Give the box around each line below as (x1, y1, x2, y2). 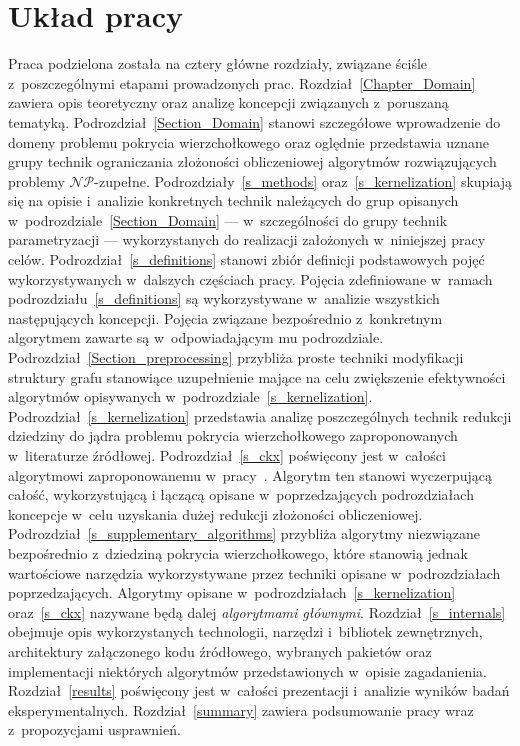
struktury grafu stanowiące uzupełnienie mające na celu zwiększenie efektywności (8, 366, 506, 387)
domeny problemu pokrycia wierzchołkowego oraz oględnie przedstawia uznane (8, 131, 489, 152)
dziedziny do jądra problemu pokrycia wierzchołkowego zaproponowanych (8, 425, 458, 446)
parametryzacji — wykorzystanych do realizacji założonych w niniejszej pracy (8, 229, 486, 250)
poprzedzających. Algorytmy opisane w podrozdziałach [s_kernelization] (8, 582, 456, 603)
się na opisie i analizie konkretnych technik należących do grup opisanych (8, 190, 459, 211)
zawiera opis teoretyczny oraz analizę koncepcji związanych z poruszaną (8, 92, 449, 113)
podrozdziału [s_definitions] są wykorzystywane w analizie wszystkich (8, 288, 440, 309)
